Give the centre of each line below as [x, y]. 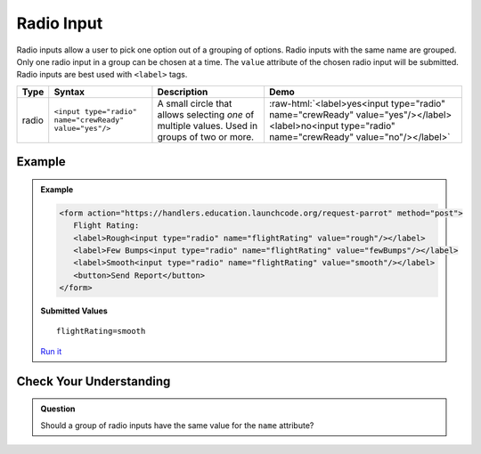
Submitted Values [74, 311]
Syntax [69, 92]
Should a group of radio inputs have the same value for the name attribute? [177, 425]
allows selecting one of [206, 114]
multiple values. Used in [208, 126]
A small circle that [195, 103]
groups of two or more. [205, 136]
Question [58, 409]
